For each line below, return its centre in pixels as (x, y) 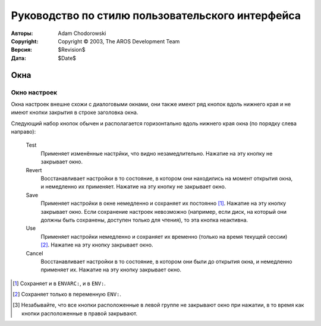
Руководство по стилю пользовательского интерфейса (156, 15)
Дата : (19, 58)
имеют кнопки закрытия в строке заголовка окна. (75, 112)
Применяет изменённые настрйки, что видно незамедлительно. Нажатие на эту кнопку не (157, 153)
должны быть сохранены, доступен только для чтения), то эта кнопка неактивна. (144, 220)
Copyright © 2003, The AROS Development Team (119, 41)
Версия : (22, 50)
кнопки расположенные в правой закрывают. (80, 313)
